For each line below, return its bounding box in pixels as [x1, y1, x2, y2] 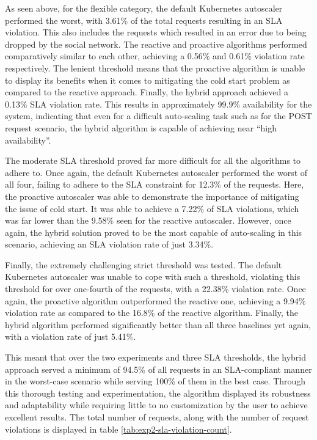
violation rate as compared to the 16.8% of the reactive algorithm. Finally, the [5, 306, 298, 319]
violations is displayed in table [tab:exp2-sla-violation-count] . [5, 422, 232, 435]
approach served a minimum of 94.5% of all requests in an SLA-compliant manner [5, 362, 312, 375]
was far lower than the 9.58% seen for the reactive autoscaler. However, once [5, 214, 291, 227]
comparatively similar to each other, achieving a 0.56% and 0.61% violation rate [5, 50, 305, 62]
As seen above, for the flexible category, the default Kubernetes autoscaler [5, 2, 283, 14]
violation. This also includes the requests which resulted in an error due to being [5, 26, 307, 38]
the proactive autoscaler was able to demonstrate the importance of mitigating [5, 189, 299, 202]
